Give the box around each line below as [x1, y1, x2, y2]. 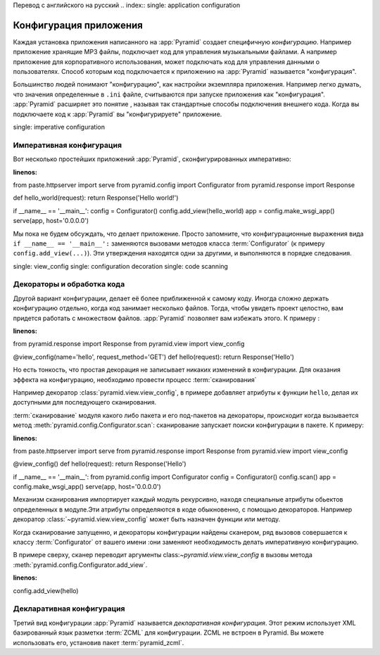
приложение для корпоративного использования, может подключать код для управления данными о [13, 57, 320, 66]
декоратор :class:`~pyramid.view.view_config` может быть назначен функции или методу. [13, 515, 281, 523]
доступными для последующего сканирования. [13, 398, 157, 407]
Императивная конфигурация [13, 140, 122, 150]
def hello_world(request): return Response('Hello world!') [13, 193, 179, 202]
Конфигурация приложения [13, 19, 144, 31]
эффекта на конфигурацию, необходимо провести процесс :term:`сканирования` [13, 375, 257, 383]
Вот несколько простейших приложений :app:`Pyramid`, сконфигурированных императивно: [13, 155, 291, 163]
